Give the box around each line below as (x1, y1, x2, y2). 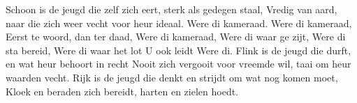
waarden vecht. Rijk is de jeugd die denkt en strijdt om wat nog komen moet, (6, 70, 338, 84)
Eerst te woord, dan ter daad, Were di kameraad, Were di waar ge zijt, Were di (6, 29, 346, 44)
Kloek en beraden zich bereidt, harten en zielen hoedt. (6, 84, 239, 98)
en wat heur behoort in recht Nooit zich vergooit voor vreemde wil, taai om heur (6, 56, 351, 71)
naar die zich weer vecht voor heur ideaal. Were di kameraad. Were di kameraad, (6, 15, 352, 30)
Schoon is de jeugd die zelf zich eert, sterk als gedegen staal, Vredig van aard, (6, 2, 337, 16)
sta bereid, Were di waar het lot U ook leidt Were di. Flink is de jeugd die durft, (6, 42, 351, 57)
